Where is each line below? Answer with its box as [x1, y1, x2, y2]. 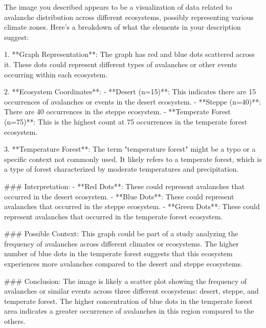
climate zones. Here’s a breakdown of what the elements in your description [4, 22, 241, 32]
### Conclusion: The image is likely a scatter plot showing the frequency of [4, 275, 247, 286]
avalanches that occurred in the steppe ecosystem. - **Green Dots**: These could [4, 201, 260, 212]
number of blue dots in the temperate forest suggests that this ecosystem [4, 248, 233, 259]
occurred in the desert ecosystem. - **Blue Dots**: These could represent [4, 191, 234, 201]
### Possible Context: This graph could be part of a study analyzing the [4, 228, 238, 239]
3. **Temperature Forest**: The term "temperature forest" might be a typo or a [4, 143, 256, 154]
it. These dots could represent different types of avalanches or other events [4, 58, 237, 69]
